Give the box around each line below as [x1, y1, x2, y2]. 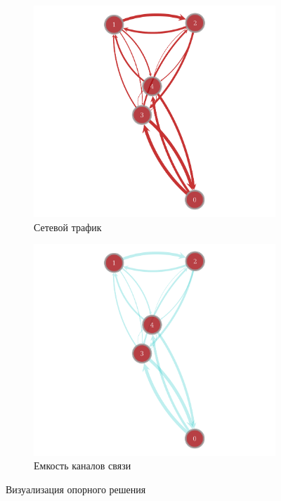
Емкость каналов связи [34, 458, 131, 473]
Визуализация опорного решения [6, 481, 146, 496]
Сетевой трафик [34, 219, 102, 234]
